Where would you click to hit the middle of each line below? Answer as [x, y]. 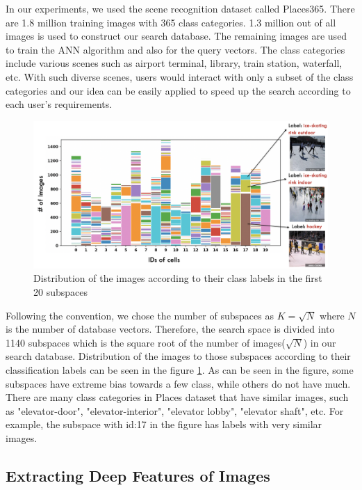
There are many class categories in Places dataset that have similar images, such [177, 397]
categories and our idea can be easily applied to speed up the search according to [178, 90]
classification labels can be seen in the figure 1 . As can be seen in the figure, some [180, 369]
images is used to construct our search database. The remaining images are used [176, 36]
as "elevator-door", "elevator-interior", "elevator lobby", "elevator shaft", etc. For [175, 410]
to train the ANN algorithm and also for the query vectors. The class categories [175, 49]
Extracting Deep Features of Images [138, 475]
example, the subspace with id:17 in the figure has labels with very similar [164, 424]
